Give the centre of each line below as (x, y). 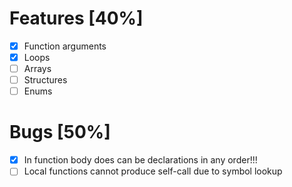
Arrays (37, 69)
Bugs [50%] (60, 132)
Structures (45, 80)
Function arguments (65, 46)
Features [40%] (76, 18)
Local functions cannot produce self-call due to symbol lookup (153, 171)
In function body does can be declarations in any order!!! (140, 160)
